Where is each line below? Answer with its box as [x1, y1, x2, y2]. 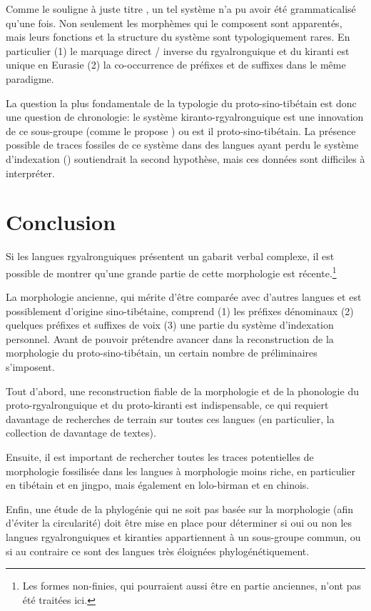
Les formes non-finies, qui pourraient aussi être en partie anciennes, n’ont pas [22, 578, 362, 593]
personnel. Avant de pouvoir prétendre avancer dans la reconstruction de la [6, 331, 334, 346]
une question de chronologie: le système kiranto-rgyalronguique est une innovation [6, 109, 364, 124]
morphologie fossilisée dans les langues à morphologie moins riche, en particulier [6, 463, 355, 478]
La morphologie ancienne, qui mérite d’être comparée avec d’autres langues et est [6, 289, 362, 304]
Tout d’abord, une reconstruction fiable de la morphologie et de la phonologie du [6, 383, 359, 398]
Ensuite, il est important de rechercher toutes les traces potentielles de [6, 449, 314, 465]
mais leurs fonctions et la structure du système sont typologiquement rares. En [6, 29, 350, 44]
